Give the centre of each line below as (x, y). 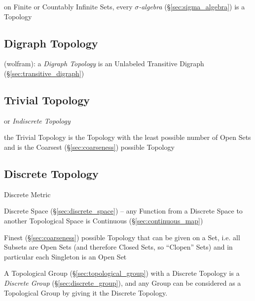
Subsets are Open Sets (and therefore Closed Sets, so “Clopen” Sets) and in (118, 247)
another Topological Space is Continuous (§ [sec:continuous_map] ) (104, 220)
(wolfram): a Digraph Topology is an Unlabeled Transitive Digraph (104, 64)
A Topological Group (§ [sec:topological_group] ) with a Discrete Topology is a (122, 273)
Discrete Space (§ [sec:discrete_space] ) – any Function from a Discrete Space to (123, 211)
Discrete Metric (27, 194)
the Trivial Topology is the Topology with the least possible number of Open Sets (127, 137)
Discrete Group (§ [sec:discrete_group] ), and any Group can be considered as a (123, 282)
